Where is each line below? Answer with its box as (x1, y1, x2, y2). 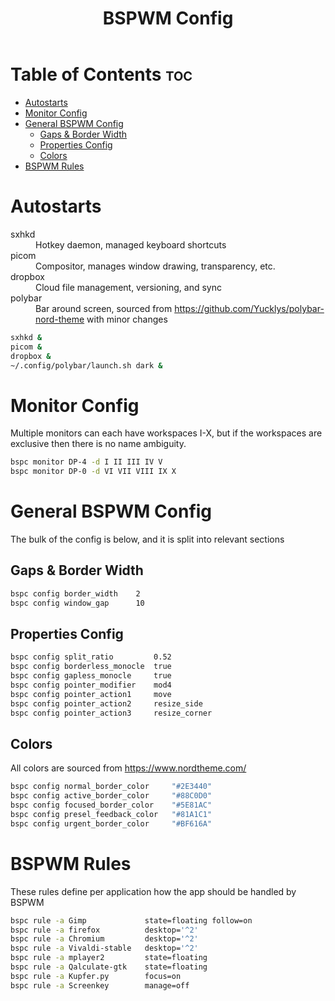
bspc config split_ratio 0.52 (10, 652, 172, 662)
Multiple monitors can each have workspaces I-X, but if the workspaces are (10, 427, 323, 439)
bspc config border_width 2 (10, 588, 141, 599)
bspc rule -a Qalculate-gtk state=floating (10, 962, 208, 972)
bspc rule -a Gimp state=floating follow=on (10, 915, 253, 926)
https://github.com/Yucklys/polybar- (174, 302, 325, 314)
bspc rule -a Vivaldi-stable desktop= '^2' (10, 943, 199, 954)
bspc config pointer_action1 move (10, 689, 172, 699)
